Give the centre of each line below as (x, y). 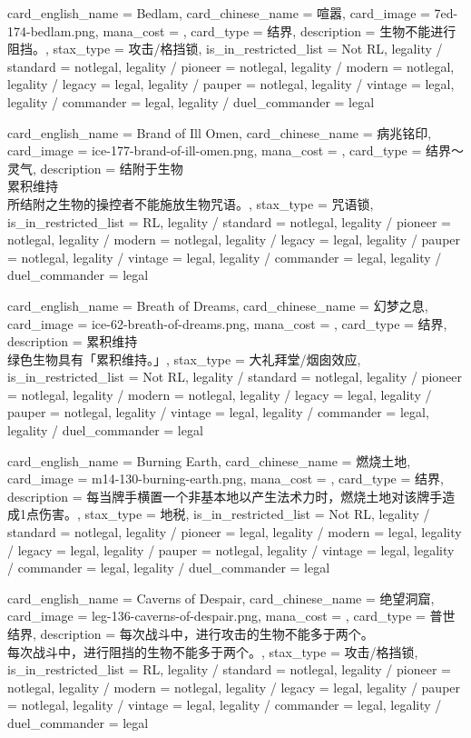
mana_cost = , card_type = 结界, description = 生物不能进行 (280, 30)
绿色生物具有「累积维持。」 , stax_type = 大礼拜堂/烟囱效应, (184, 359)
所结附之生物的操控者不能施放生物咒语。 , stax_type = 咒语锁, (191, 203)
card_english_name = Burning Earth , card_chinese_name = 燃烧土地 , (209, 460)
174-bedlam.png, (53, 30)
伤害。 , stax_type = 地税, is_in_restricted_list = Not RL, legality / (234, 514)
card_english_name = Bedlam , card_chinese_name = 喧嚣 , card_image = (219, 13)
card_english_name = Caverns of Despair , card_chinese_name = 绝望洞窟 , (221, 598)
